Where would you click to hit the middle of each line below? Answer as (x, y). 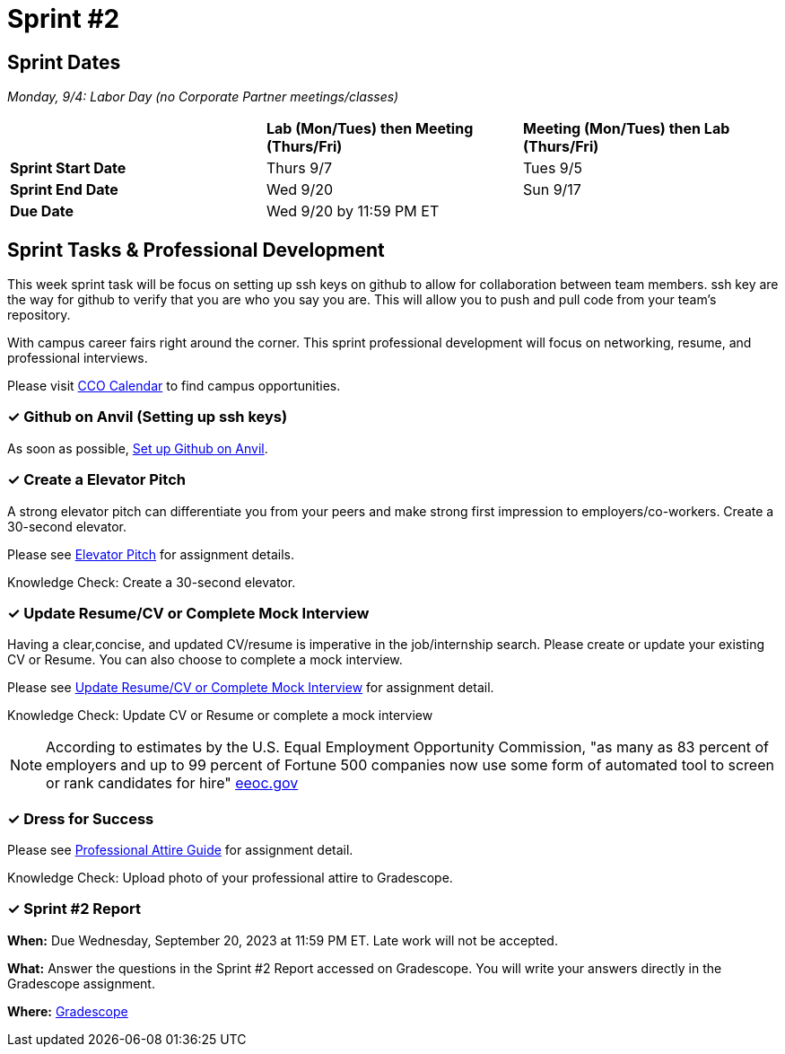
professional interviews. (78, 358)
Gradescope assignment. (81, 983)
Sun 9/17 (552, 190)
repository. (39, 315)
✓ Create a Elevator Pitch (96, 480)
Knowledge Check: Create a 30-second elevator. (152, 582)
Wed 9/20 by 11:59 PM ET (353, 211)
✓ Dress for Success (81, 818)
